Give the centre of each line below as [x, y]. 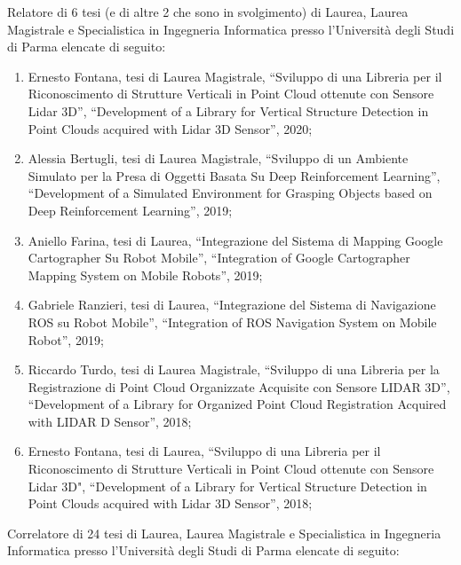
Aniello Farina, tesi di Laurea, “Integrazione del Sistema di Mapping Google [235, 240]
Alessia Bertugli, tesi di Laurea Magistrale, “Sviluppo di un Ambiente [218, 158]
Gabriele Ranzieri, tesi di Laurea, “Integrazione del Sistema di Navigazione [232, 305]
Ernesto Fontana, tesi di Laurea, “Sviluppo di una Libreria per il [204, 451]
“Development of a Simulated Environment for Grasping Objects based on [230, 193]
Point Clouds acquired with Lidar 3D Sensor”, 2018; [170, 503]
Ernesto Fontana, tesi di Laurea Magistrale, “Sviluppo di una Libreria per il [235, 76]
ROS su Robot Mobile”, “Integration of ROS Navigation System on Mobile [232, 322]
